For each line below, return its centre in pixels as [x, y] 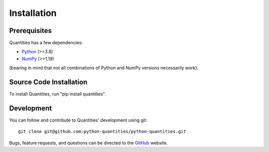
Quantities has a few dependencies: [46, 43]
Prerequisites [30, 31]
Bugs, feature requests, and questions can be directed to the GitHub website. [88, 143]
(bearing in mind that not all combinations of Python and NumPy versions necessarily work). [104, 68]
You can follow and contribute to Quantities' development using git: [78, 120]
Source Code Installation [48, 82]
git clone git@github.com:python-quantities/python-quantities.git [102, 132]
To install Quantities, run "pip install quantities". [58, 94]
